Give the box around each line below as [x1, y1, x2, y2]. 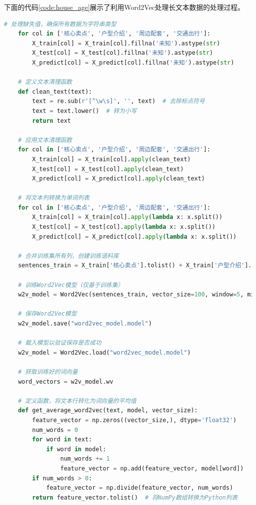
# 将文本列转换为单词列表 [18, 194, 90, 202]
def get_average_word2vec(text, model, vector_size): [18, 407, 198, 414]
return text [32, 117, 71, 124]
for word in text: [32, 436, 92, 443]
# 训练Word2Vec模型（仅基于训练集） [18, 281, 124, 289]
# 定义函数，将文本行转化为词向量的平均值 [18, 397, 136, 404]
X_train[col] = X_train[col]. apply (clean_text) [32, 155, 191, 163]
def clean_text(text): [18, 88, 92, 95]
